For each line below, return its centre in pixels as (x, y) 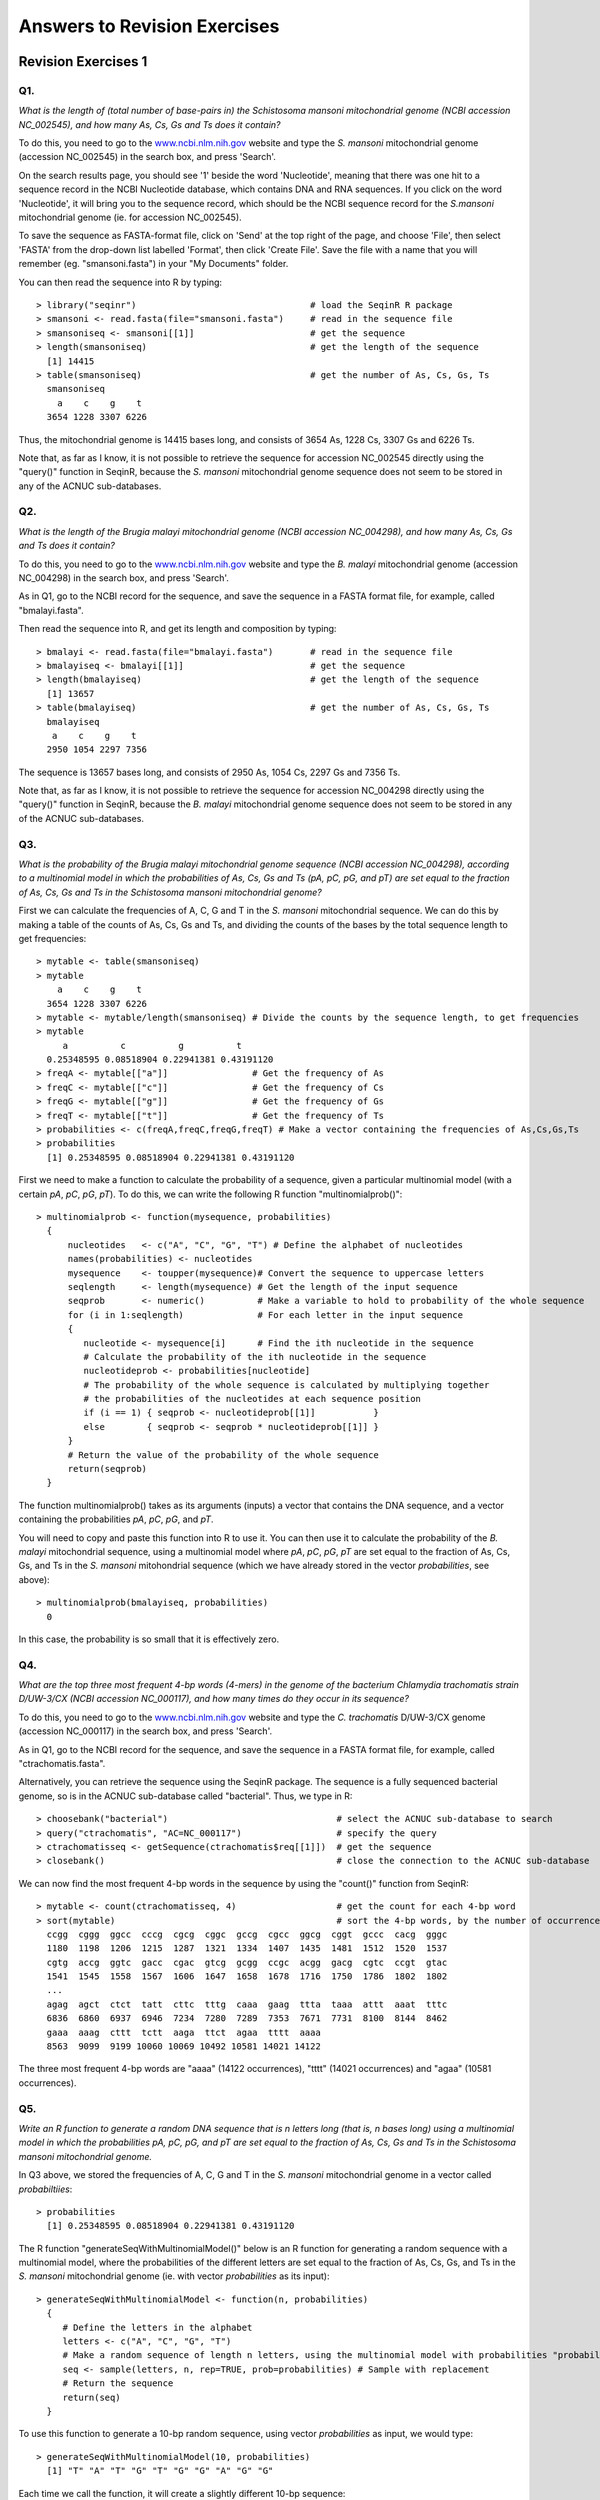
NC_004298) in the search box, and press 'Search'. (124, 578)
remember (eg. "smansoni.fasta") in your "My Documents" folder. (153, 264)
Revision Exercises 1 (83, 61)
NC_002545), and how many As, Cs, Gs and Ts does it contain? (149, 124)
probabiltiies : (45, 2189)
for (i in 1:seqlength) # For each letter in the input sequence (265, 1314)
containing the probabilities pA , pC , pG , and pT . (116, 1519)
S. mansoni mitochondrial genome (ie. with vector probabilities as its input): (174, 2276)
